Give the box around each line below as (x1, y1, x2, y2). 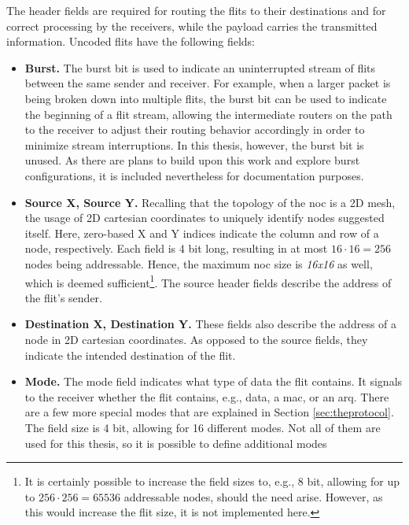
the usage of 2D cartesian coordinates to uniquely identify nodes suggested (24, 209, 385, 226)
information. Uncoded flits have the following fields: (6, 33, 256, 50)
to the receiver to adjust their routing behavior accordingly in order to (24, 121, 365, 138)
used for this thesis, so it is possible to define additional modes (24, 434, 327, 451)
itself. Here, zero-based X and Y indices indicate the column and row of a (24, 224, 379, 241)
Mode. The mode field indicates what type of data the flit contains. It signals (24, 373, 403, 390)
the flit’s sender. (24, 289, 102, 305)
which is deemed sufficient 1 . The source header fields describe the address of (24, 272, 392, 290)
